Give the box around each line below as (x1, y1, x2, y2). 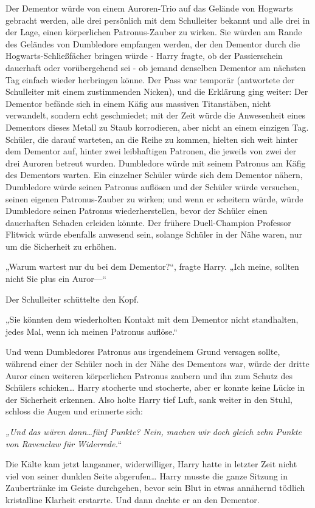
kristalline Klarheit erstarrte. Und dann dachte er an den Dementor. (5, 493, 260, 506)
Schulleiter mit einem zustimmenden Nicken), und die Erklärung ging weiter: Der (5, 85, 308, 98)
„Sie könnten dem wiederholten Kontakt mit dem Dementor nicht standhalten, (5, 313, 299, 326)
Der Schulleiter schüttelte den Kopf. (5, 292, 139, 305)
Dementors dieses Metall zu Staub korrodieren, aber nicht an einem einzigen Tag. (5, 120, 309, 133)
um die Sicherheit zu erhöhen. (5, 239, 117, 252)
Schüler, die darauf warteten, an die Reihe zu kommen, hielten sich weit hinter (5, 132, 298, 145)
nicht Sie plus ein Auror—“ (5, 272, 107, 285)
